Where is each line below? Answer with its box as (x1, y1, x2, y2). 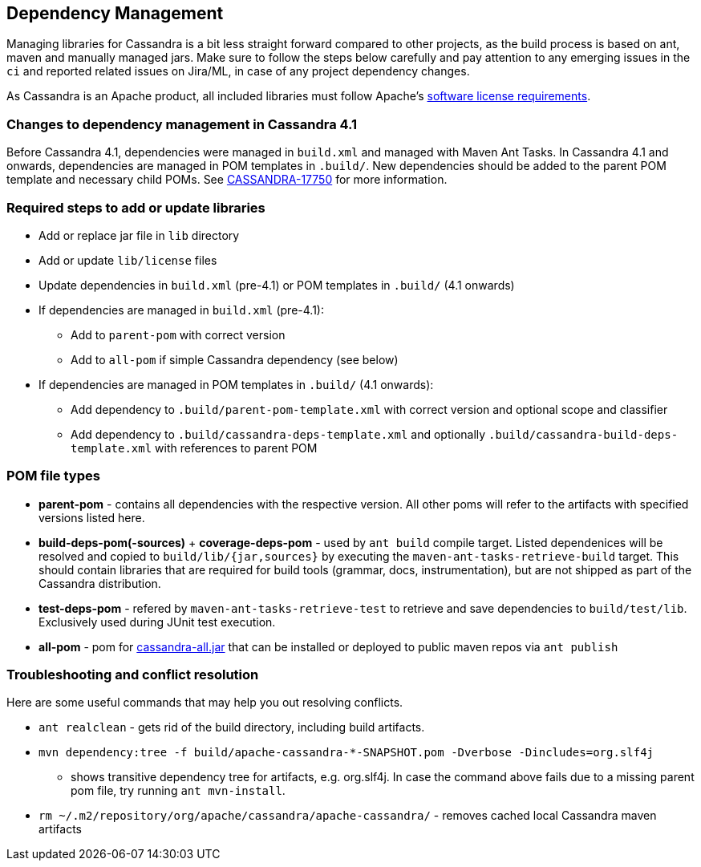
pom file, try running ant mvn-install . (71, 784, 286, 798)
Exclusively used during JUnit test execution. (38, 614, 276, 629)
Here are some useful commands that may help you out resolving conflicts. (6, 695, 403, 710)
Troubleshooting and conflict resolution (6, 666, 259, 683)
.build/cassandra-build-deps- (488, 427, 679, 441)
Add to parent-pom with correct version (71, 327, 286, 342)
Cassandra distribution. (38, 576, 161, 590)
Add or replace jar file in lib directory (38, 228, 240, 242)
